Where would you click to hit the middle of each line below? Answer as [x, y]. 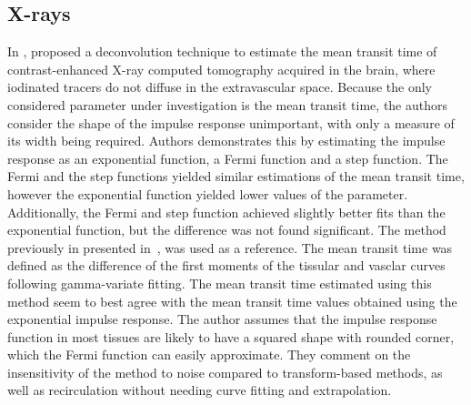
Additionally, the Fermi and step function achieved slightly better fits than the [226, 212]
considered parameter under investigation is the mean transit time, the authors [228, 104]
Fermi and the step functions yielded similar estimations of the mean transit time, [236, 176]
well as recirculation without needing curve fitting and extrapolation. [200, 390]
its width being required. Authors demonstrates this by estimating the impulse [226, 141]
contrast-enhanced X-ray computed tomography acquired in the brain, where [221, 69]
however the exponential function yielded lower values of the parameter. [208, 193]
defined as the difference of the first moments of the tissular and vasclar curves [226, 265]
